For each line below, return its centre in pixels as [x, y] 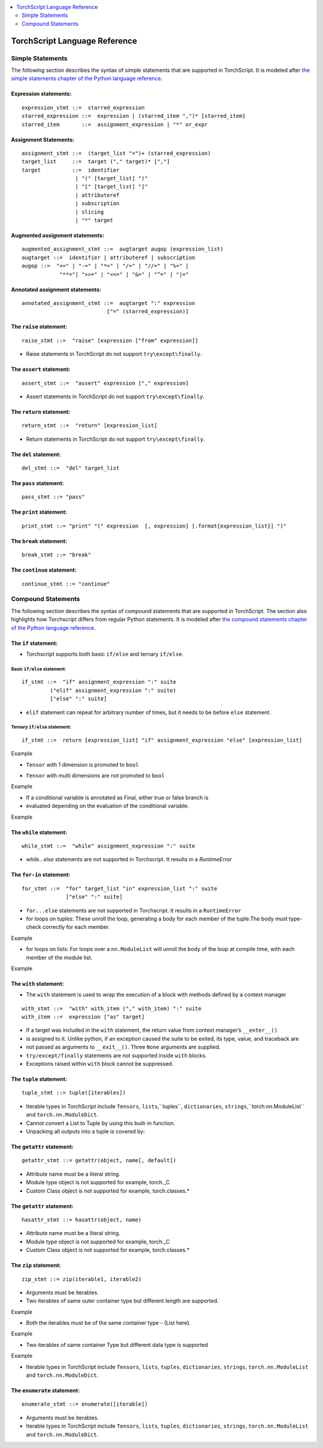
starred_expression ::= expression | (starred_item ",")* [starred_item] [134, 116]
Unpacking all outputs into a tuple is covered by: [86, 1131]
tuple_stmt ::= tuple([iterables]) [74, 1093]
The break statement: [39, 541]
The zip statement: [36, 1266]
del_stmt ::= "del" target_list [71, 468]
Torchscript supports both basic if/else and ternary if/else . [105, 654]
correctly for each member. [76, 927]
